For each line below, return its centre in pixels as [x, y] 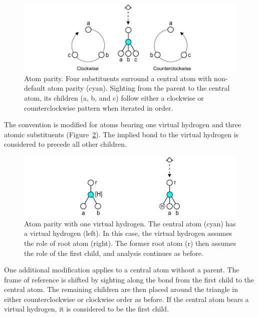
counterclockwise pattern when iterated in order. [99, 107]
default [35, 88]
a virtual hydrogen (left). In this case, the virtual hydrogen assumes [128, 233]
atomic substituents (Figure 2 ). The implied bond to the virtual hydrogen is [121, 134]
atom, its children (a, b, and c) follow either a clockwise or [114, 98]
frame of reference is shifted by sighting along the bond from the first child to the [129, 279]
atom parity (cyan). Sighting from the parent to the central [139, 88]
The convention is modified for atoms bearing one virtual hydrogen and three [123, 124]
